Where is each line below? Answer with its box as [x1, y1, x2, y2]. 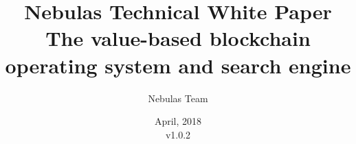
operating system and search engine [5, 51, 351, 79]
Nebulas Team [148, 91, 208, 105]
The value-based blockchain [45, 24, 311, 52]
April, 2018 [154, 114, 202, 128]
